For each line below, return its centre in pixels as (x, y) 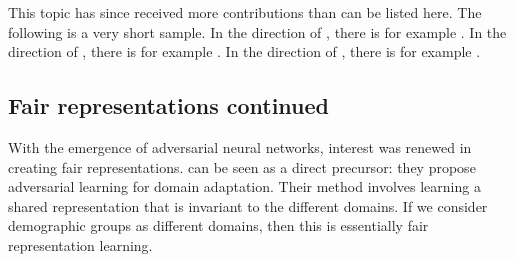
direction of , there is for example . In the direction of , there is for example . (244, 51)
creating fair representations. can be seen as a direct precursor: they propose (242, 166)
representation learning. (80, 244)
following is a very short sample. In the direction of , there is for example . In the (257, 31)
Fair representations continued (169, 105)
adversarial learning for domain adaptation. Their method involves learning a (244, 186)
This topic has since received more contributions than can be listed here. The (245, 12)
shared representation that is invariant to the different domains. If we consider (248, 205)
